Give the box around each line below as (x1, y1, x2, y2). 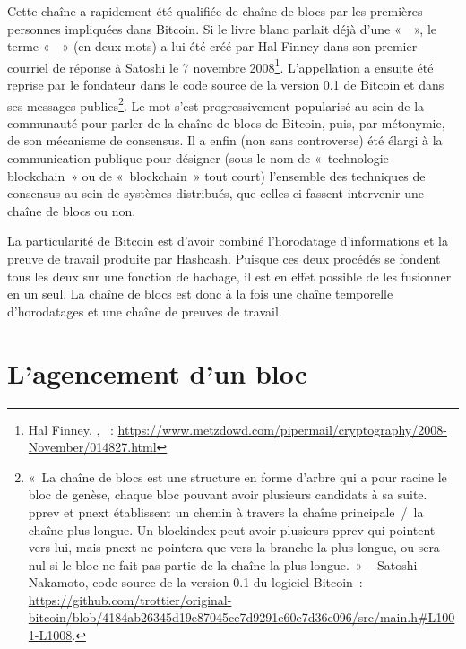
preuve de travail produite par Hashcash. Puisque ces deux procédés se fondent (7, 249, 441, 268)
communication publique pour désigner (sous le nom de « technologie (7, 149, 389, 168)
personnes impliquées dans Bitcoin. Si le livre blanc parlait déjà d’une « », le (7, 19, 436, 38)
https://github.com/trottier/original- (28, 590, 232, 609)
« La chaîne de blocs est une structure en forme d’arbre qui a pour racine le (28, 467, 447, 486)
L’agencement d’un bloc (7, 354, 308, 391)
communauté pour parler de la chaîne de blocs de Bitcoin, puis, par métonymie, (7, 113, 445, 132)
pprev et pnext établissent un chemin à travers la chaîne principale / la (28, 502, 424, 521)
